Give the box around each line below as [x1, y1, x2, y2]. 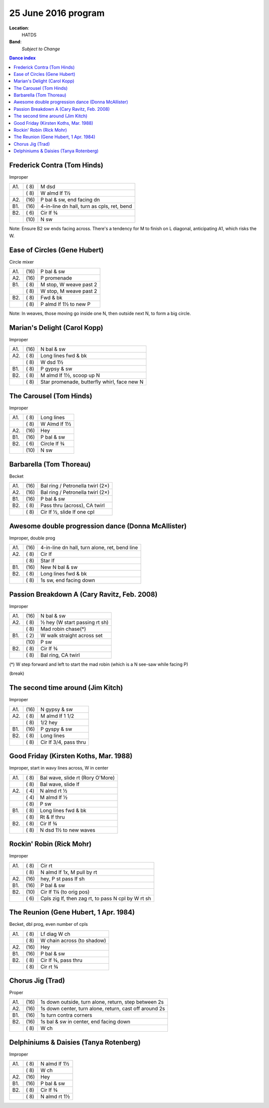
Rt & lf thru [40, 814, 65, 821]
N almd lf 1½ [40, 1061, 70, 1068]
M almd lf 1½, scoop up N [40, 372, 100, 379]
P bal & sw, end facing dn [40, 196, 100, 203]
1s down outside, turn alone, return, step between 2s [40, 999, 164, 1006]
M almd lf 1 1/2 [40, 712, 74, 719]
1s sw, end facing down [40, 577, 96, 584]
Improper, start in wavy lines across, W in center [9, 765, 109, 771]
